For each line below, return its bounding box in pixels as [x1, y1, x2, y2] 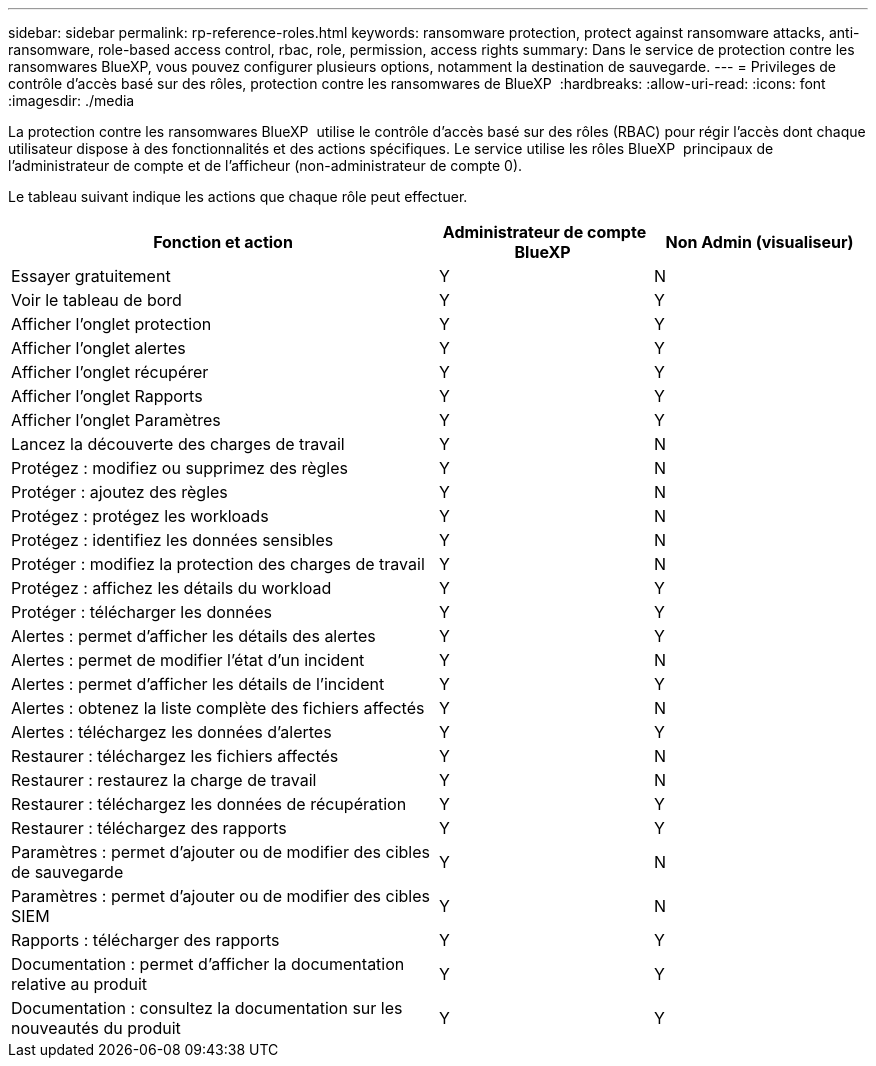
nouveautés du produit [11, 1018, 181, 1038]
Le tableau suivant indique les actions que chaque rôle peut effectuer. [8, 188, 468, 205]
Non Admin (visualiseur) [665, 232, 854, 252]
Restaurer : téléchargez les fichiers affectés [11, 746, 339, 766]
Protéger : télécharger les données [11, 602, 272, 622]
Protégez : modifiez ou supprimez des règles [11, 458, 349, 478]
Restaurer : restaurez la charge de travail [11, 770, 317, 790]
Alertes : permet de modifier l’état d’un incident [11, 650, 365, 670]
